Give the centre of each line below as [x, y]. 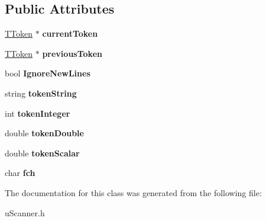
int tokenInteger [38, 113]
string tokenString [41, 93]
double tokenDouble [44, 133]
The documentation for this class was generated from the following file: [133, 192]
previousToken [72, 53]
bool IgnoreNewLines [48, 73]
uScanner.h [25, 212]
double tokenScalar [42, 153]
